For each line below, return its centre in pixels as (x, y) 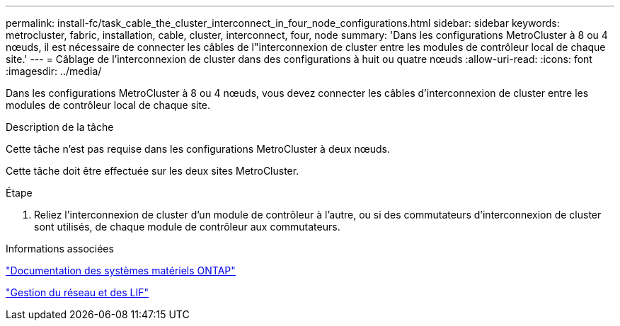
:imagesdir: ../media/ (54, 71)
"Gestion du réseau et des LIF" (77, 292)
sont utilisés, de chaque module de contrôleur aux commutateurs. (187, 227)
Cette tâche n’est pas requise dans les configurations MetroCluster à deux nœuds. (198, 149)
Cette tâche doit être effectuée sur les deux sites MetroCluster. (153, 171)
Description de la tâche (60, 127)
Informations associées (60, 249)
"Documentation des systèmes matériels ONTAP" (121, 270)
